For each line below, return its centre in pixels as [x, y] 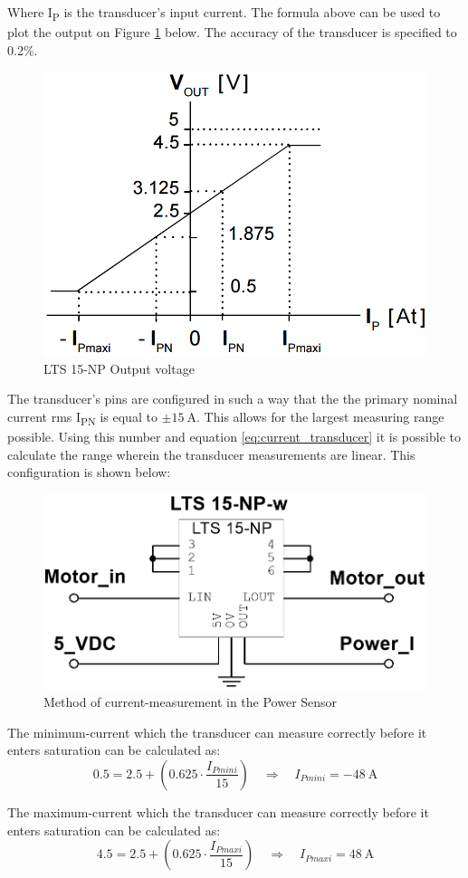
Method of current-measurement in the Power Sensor [191, 702]
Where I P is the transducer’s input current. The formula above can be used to [224, 13]
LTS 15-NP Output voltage [119, 368]
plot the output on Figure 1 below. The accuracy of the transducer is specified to [232, 32]
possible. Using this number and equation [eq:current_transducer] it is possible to [234, 437]
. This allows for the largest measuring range [320, 417]
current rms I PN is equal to [82, 418]
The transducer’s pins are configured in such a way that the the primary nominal [233, 399]
